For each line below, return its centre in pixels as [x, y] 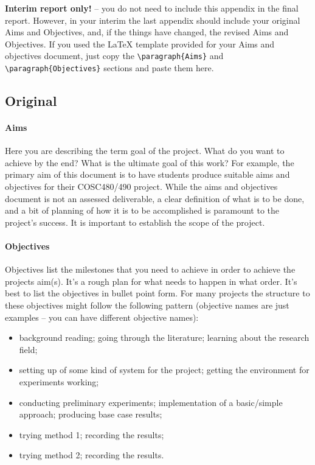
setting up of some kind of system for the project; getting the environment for [164, 370]
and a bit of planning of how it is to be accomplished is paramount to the [142, 210]
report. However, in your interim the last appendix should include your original [153, 20]
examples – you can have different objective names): [102, 317]
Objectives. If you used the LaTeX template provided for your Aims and [140, 44]
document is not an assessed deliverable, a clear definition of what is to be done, [155, 198]
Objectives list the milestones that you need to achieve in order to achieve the [150, 269]
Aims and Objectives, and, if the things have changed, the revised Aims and [147, 32]
